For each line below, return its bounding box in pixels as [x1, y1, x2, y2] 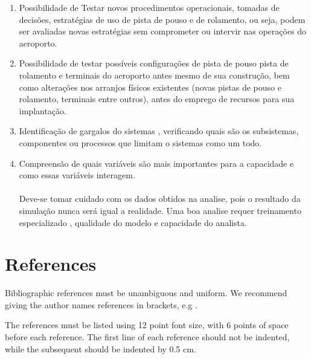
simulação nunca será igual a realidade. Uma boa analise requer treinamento [19, 204, 301, 216]
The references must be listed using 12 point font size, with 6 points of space [5, 319, 289, 331]
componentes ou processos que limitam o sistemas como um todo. [19, 136, 262, 149]
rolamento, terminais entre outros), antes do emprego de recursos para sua [19, 92, 295, 105]
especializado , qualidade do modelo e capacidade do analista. [19, 216, 247, 228]
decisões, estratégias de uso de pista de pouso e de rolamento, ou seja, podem [19, 13, 306, 25]
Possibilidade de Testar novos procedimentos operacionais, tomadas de [19, 1, 280, 13]
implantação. [19, 104, 66, 117]
